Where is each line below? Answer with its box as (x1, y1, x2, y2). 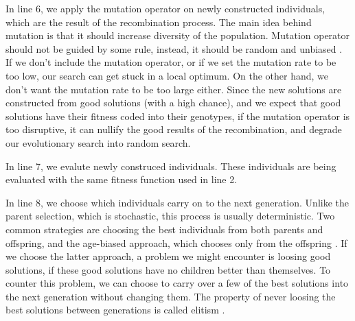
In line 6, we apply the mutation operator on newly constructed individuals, (5, 1, 325, 15)
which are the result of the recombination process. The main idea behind (5, 14, 312, 29)
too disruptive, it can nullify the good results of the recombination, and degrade (5, 122, 342, 136)
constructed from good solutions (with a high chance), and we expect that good (5, 95, 341, 110)
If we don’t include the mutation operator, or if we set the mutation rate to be (5, 55, 336, 69)
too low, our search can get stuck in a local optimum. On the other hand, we (5, 68, 329, 82)
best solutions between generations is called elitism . (5, 302, 225, 317)
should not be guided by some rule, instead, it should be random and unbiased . (5, 41, 343, 56)
